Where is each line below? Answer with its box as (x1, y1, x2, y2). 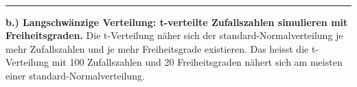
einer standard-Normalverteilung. (5, 68, 145, 82)
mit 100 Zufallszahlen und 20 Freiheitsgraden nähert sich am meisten (51, 55, 343, 69)
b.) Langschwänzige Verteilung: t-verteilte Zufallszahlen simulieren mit (5, 14, 348, 29)
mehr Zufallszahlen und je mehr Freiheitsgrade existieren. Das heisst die (5, 41, 309, 55)
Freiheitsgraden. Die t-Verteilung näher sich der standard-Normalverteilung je (5, 28, 343, 42)
